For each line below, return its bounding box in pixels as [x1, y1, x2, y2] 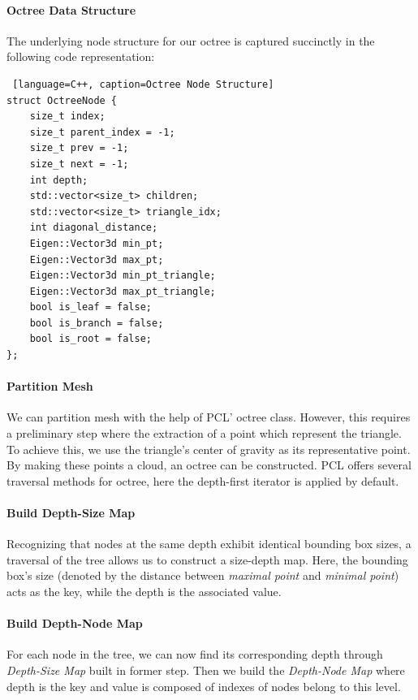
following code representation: [6, 48, 155, 65]
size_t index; [29, 110, 106, 123]
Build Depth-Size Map [6, 504, 136, 521]
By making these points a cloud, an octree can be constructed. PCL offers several [6, 456, 412, 473]
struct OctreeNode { [6, 94, 118, 106]
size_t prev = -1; [29, 142, 129, 154]
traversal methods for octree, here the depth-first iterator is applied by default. [6, 472, 399, 489]
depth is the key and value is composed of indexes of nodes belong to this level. [6, 677, 401, 694]
